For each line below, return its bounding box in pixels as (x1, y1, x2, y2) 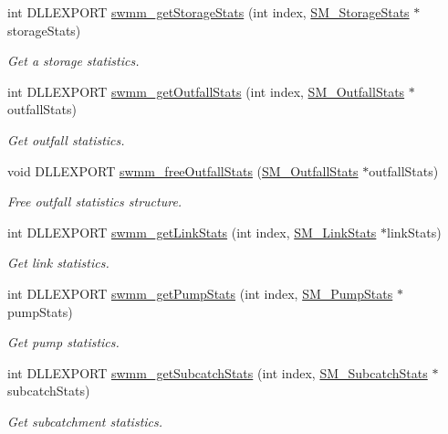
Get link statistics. (7, 253, 109, 272)
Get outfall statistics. (7, 130, 125, 149)
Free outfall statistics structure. (7, 192, 182, 211)
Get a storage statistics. (7, 51, 140, 70)
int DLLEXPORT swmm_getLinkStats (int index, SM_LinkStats (7, 222, 377, 241)
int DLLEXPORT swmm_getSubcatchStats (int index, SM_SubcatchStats (7, 363, 428, 382)
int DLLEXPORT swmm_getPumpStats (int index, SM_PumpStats (7, 283, 393, 302)
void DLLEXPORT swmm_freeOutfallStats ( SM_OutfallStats (7, 161, 359, 180)
